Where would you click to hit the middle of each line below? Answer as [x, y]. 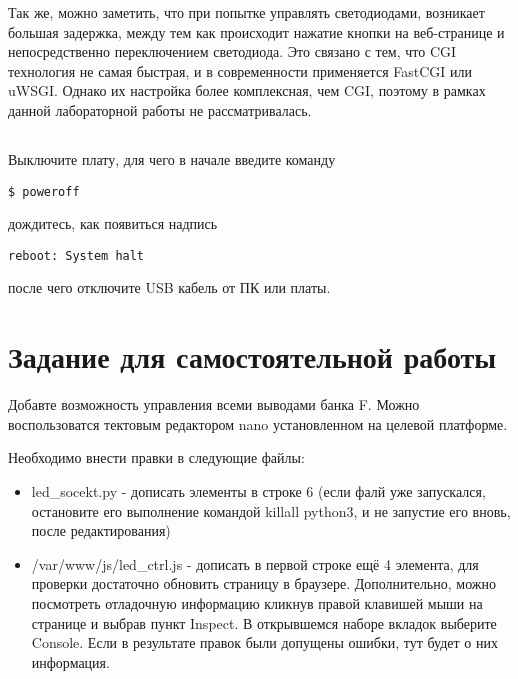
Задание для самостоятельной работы [252, 356]
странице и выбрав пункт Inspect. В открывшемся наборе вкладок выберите [264, 622]
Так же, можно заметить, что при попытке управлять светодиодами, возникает [246, 12]
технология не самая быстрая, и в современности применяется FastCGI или [240, 70]
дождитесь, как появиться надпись [113, 223]
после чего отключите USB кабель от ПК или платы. [169, 287]
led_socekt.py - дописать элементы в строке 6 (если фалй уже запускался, [258, 490]
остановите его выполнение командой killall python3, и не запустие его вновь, [271, 510]
